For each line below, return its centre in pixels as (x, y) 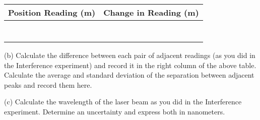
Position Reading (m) (52, 12)
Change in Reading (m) (151, 12)
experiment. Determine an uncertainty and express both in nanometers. (115, 111)
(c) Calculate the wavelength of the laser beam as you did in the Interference (123, 102)
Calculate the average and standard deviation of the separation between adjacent (129, 75)
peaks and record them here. (48, 84)
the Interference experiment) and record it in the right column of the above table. (130, 65)
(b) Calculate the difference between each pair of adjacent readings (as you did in (130, 55)
